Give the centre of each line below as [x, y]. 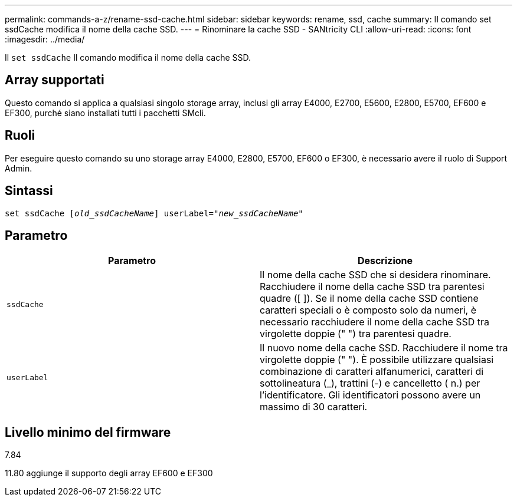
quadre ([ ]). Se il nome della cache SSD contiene [369, 299]
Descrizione [385, 261]
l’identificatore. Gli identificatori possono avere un [370, 395]
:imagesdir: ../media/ [45, 39]
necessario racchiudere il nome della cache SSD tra [375, 322]
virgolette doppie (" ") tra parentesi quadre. [356, 334]
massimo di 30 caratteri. [314, 407]
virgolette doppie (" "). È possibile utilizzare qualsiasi [377, 360]
